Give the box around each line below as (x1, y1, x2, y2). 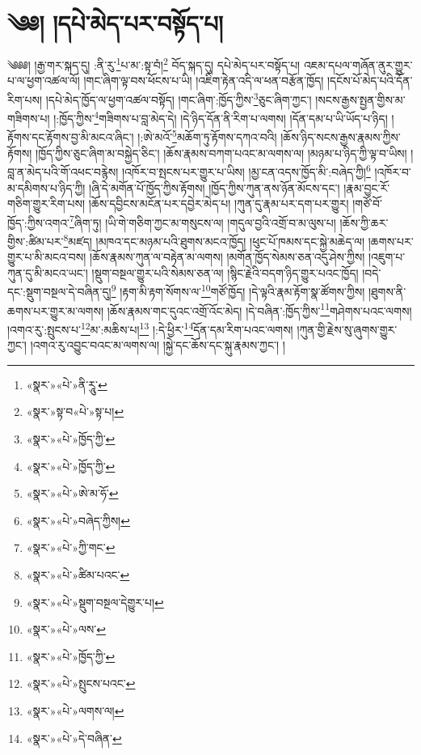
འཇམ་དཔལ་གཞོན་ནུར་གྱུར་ (303, 56, 413, 73)
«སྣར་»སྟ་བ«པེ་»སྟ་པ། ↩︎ (26, 403, 124, 420)
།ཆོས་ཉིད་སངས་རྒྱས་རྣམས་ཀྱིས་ (280, 129, 401, 146)
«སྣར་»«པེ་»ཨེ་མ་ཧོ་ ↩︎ (26, 485, 119, 502)
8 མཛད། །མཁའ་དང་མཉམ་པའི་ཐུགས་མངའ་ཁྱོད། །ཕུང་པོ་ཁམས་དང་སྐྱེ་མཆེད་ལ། (63, 231, 365, 249)
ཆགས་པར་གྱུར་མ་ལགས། (7, 302, 104, 319)
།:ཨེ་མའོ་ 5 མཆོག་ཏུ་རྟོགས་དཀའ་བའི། (137, 126, 277, 146)
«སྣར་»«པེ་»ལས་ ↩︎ (26, 621, 106, 638)
